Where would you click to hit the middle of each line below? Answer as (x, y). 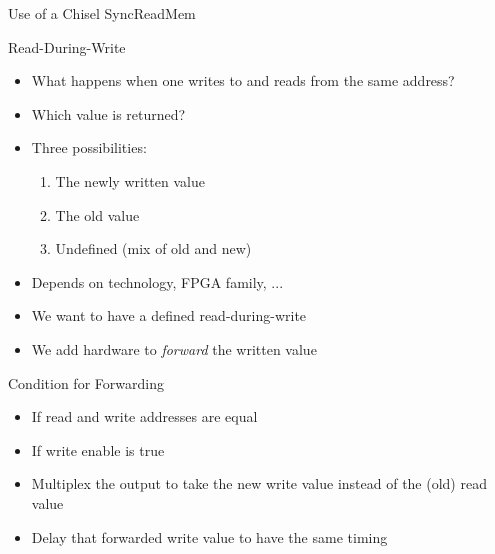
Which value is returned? (108, 113)
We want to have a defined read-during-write (169, 315)
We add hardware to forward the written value (174, 348)
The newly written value (130, 180)
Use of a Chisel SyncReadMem (102, 13)
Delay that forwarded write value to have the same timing (209, 536)
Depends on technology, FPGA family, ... (157, 281)
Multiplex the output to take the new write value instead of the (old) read (259, 483)
